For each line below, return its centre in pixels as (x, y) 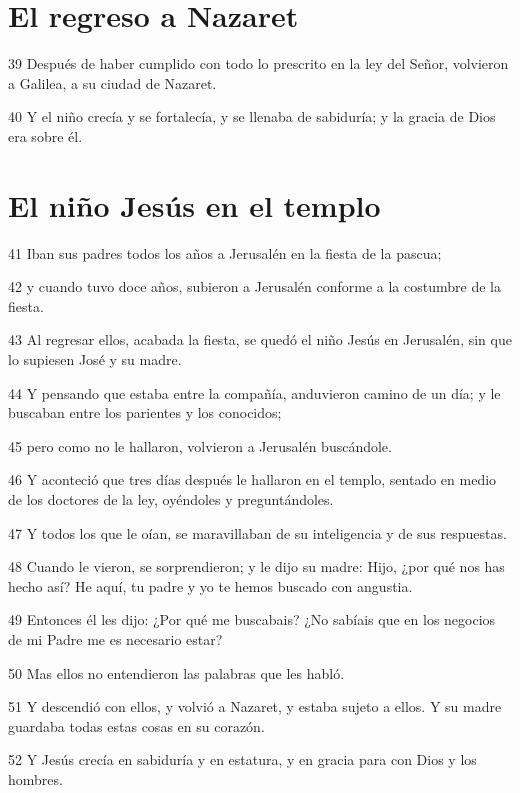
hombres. (35, 778)
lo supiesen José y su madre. (95, 359)
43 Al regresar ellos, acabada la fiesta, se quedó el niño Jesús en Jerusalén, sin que (260, 339)
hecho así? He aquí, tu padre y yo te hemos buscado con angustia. (210, 585)
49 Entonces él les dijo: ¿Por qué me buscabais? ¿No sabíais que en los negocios (252, 619)
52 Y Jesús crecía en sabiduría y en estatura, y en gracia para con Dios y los (242, 759)
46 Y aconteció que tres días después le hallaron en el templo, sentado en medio (252, 479)
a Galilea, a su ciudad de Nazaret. (112, 82)
